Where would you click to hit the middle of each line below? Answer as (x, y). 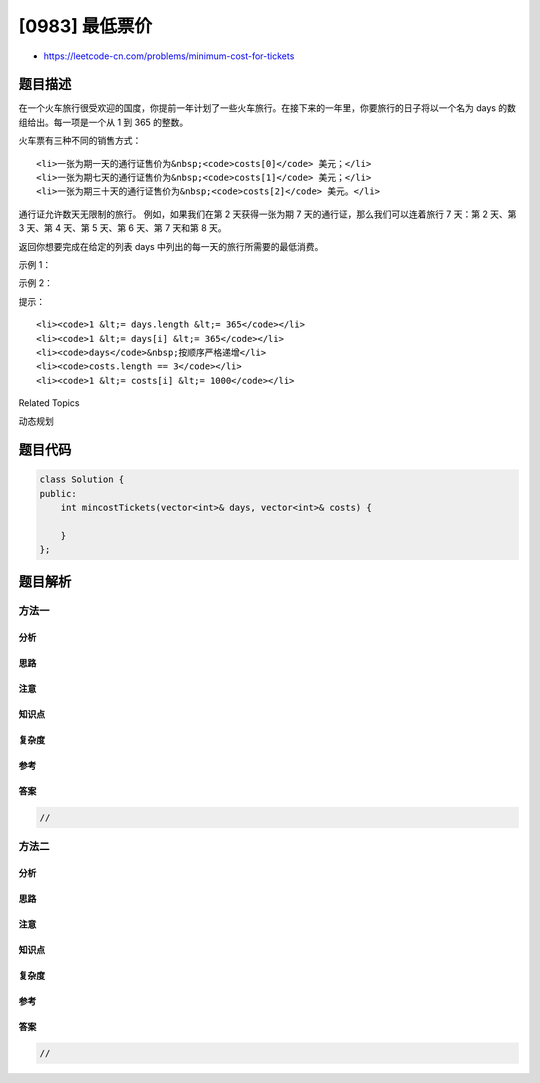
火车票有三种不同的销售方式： (80, 141)
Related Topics (49, 403)
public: (58, 493)
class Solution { (82, 479)
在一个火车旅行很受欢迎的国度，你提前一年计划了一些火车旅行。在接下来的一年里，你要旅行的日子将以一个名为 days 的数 (267, 108)
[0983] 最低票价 (85, 26)
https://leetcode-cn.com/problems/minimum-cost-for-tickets (169, 56)
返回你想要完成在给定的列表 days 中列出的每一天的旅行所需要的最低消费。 (171, 246)
